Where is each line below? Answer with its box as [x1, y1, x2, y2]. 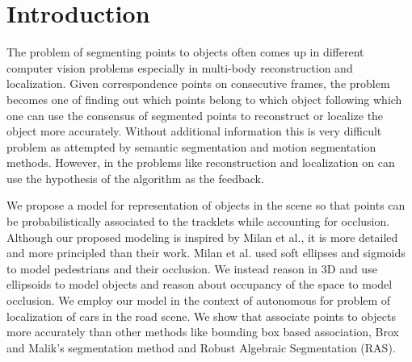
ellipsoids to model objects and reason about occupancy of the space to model [6, 276, 393, 293]
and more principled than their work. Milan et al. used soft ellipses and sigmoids [6, 244, 406, 261]
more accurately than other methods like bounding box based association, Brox [6, 323, 400, 340]
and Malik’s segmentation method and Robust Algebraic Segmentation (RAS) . [6, 339, 396, 356]
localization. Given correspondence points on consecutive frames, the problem [6, 75, 390, 92]
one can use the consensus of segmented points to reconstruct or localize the [6, 106, 384, 123]
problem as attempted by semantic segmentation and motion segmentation [6, 138, 376, 155]
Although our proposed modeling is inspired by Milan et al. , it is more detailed [6, 228, 398, 245]
